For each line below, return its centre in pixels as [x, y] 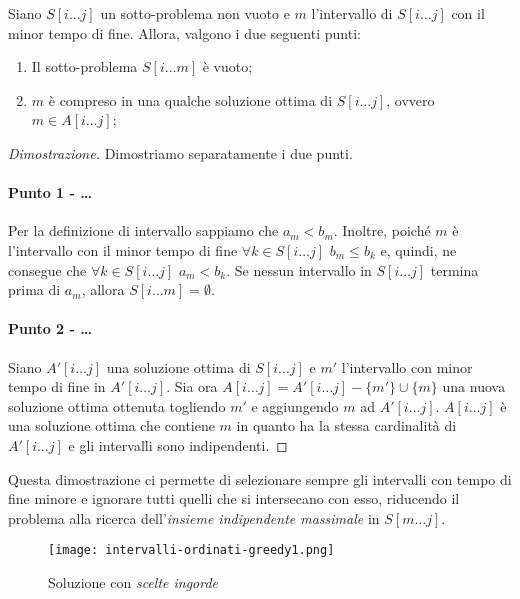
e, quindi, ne [418, 249]
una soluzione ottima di [178, 366]
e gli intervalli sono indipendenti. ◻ [178, 444]
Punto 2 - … [50, 328]
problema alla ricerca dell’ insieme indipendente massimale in [194, 517]
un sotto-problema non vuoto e [195, 13]
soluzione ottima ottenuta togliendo [117, 405]
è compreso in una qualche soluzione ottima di [190, 99]
